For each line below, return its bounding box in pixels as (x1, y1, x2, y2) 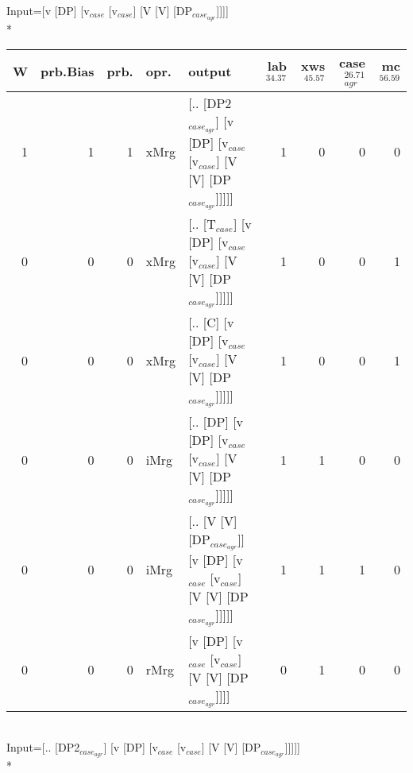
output (188, 61, 232, 80)
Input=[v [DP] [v (6, 2, 90, 18)
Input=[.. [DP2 (6, 739, 80, 756)
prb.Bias (41, 61, 95, 80)
